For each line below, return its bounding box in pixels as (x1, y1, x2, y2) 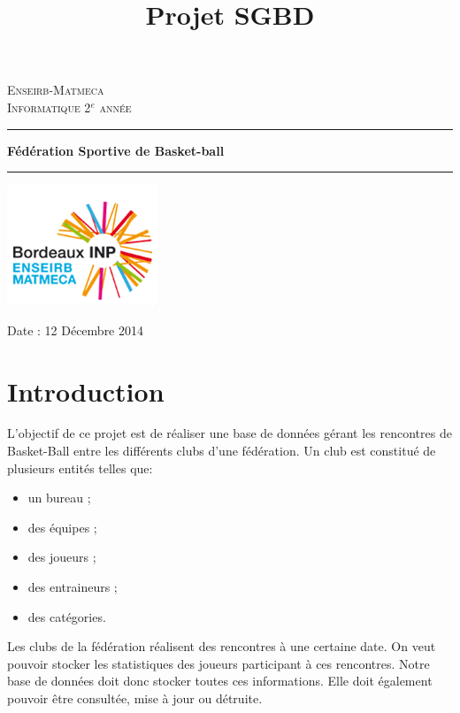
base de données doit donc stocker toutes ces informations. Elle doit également (7, 671, 433, 690)
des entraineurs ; (27, 578, 118, 596)
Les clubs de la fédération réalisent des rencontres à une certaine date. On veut (7, 637, 436, 655)
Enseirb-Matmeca (7, 80, 104, 99)
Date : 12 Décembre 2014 (7, 320, 143, 339)
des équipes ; (27, 517, 97, 536)
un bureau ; (27, 488, 91, 507)
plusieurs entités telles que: (7, 458, 153, 477)
